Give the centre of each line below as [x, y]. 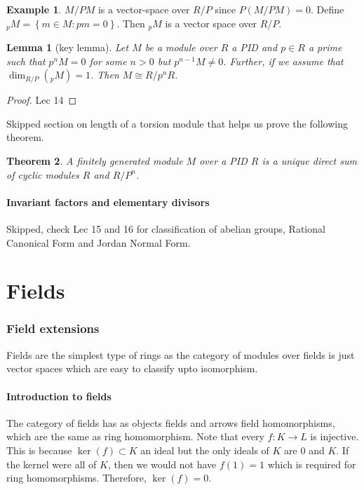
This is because [39, 450]
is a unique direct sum [309, 161]
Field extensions [53, 328]
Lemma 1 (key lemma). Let [68, 47]
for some [108, 61]
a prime [325, 47]
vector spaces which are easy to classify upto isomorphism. [132, 368]
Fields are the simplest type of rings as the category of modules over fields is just [181, 354]
